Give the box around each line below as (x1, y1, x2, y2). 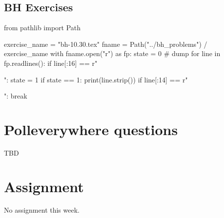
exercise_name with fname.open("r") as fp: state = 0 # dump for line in (4, 48, 221, 59)
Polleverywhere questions (4, 119, 178, 139)
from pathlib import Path (4, 22, 81, 33)
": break (4, 91, 27, 101)
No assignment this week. (4, 204, 80, 215)
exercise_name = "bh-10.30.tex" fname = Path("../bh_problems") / (4, 39, 207, 49)
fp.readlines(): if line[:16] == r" (4, 58, 98, 68)
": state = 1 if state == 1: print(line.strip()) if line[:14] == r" (4, 74, 188, 84)
